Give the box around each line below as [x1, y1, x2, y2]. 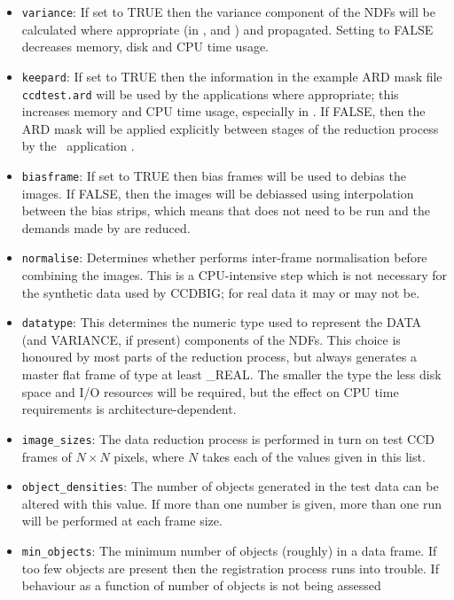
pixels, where [113, 447, 184, 465]
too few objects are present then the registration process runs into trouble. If [21, 558, 439, 577]
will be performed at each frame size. [21, 511, 223, 530]
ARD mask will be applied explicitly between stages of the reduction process [21, 119, 439, 137]
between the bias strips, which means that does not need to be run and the [21, 201, 430, 220]
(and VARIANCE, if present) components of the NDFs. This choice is [21, 330, 401, 348]
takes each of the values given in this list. [201, 447, 426, 465]
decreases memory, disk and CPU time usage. [21, 37, 270, 56]
